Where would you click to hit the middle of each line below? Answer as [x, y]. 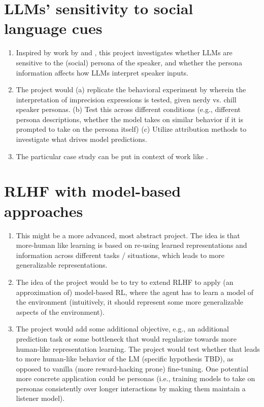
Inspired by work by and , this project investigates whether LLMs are [124, 52]
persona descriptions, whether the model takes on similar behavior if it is [129, 119]
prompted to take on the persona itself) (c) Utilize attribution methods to [131, 129]
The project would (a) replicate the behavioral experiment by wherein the [131, 89]
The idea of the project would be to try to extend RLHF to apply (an [125, 282]
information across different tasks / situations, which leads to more [120, 255]
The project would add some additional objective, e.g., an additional [122, 329]
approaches [44, 211]
